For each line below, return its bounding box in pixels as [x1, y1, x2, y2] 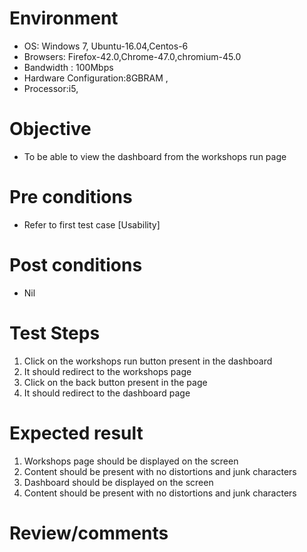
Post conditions [9, 254, 143, 276]
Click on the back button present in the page [23, 376, 208, 388]
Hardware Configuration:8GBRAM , [23, 72, 169, 84]
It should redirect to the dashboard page [23, 387, 191, 399]
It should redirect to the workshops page [23, 365, 192, 377]
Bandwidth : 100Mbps [23, 61, 114, 73]
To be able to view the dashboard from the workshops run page [23, 150, 287, 162]
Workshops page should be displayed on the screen [23, 455, 239, 467]
